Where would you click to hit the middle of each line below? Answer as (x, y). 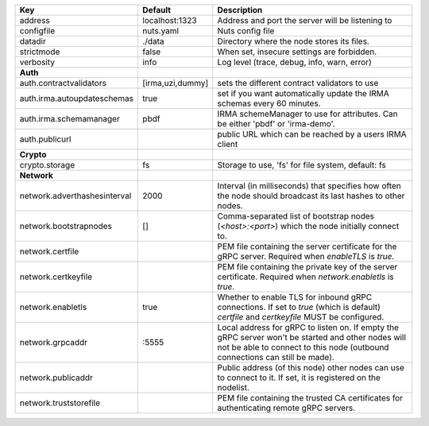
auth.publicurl (45, 139)
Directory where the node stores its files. (293, 41)
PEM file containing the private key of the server (307, 267)
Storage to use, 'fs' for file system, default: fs (302, 165)
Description (240, 10)
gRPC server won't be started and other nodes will (312, 337)
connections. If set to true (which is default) (299, 307)
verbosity (37, 62)
